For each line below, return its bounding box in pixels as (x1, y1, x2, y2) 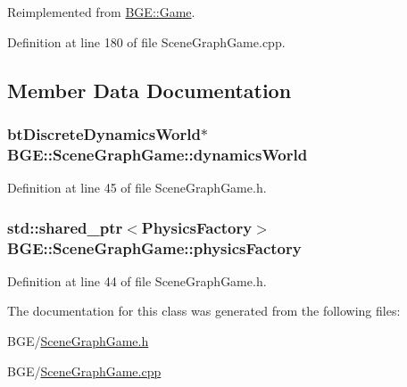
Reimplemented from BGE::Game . (7, 3, 195, 21)
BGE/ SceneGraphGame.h (7, 332, 149, 350)
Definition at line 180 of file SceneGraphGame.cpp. (7, 32, 286, 51)
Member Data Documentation (7, 76, 292, 103)
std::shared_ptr (7, 216, 123, 238)
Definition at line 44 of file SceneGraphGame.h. (7, 271, 267, 290)
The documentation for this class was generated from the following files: (7, 301, 401, 320)
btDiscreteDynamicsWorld (7, 122, 201, 144)
